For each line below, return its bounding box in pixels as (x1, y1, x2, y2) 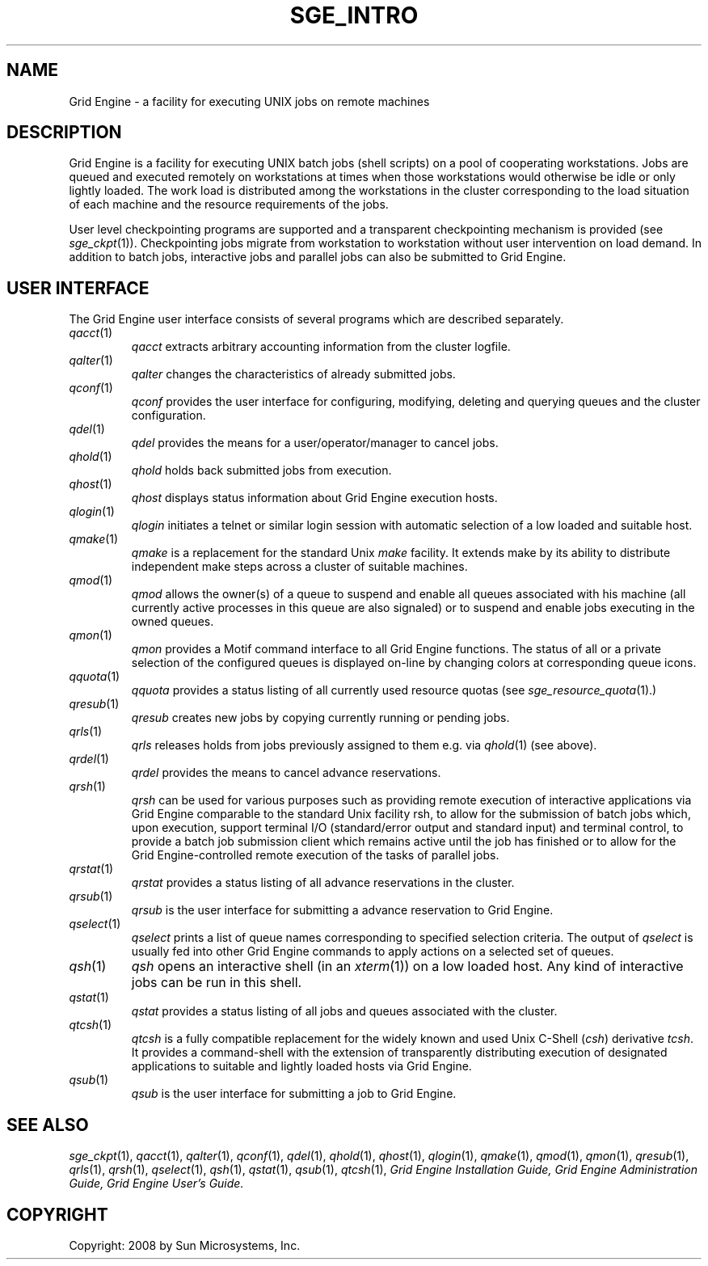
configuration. (131, 408, 206, 423)
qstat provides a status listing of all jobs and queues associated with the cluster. (131, 1004, 558, 1019)
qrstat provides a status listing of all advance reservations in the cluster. (131, 876, 515, 890)
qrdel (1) (69, 752, 109, 766)
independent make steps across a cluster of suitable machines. (131, 559, 468, 574)
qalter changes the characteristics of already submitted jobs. (131, 367, 456, 382)
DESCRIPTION (6, 122, 122, 143)
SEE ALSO (6, 1114, 89, 1135)
